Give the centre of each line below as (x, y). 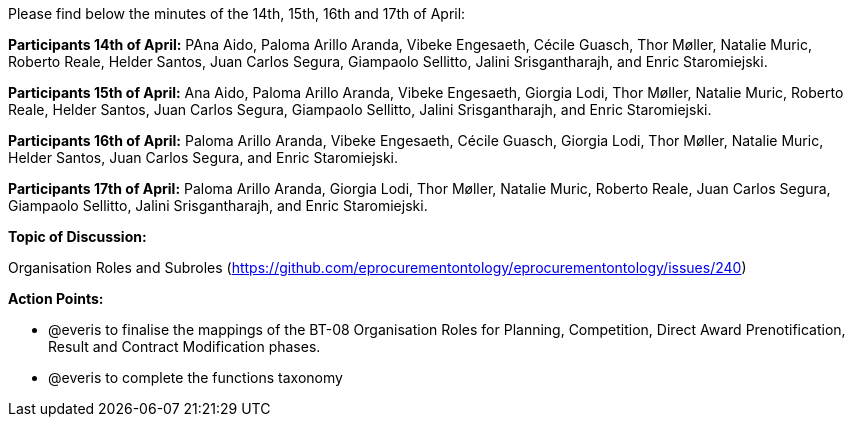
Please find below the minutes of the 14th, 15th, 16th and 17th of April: (237, 13)
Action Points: (56, 298)
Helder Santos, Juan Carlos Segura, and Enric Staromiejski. (203, 157)
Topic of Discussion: (77, 236)
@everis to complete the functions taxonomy (195, 377)
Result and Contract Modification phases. (184, 346)
